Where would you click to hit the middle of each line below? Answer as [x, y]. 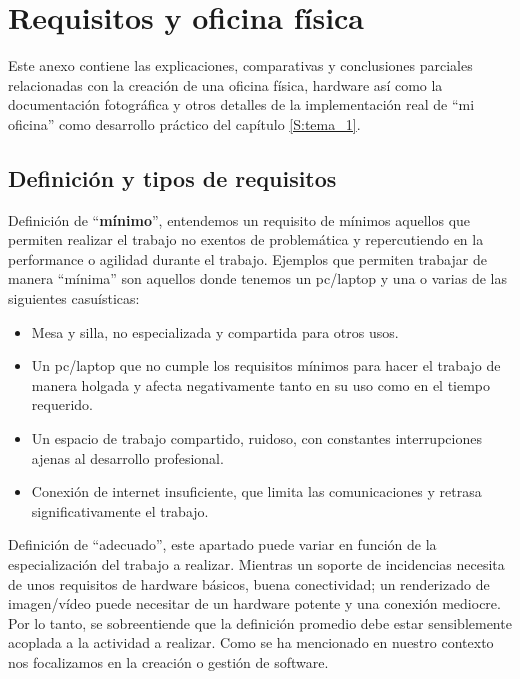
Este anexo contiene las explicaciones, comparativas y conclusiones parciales [240, 65]
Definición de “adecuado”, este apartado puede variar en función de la [222, 544]
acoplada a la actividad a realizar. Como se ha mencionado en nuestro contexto [251, 642]
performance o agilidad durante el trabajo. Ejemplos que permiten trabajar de [247, 258]
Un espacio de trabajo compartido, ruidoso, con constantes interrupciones [256, 438]
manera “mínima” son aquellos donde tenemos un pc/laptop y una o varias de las [257, 278]
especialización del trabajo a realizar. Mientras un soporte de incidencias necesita [256, 564]
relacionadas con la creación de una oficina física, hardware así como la [225, 84]
